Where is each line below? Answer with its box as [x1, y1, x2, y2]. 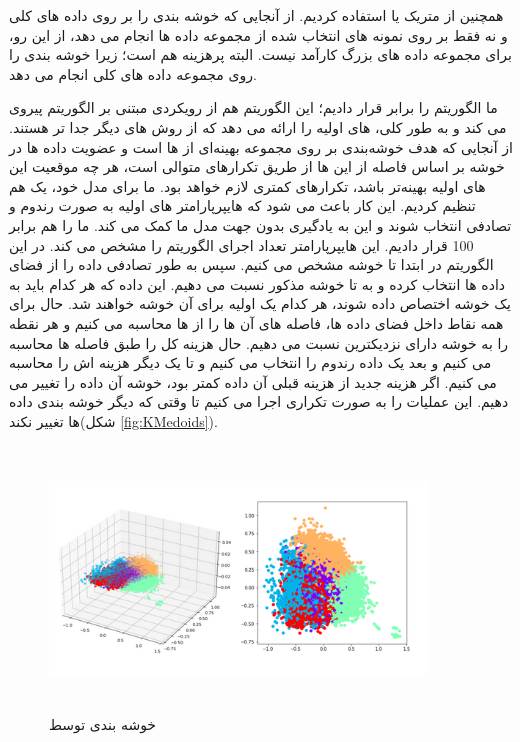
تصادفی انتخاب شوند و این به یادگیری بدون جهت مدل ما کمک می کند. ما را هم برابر [9, 214, 512, 235]
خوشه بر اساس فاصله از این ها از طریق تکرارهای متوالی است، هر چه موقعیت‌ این [9, 156, 505, 177]
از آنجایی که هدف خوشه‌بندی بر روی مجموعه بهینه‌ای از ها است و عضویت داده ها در [9, 136, 513, 157]
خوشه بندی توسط [49, 713, 157, 734]
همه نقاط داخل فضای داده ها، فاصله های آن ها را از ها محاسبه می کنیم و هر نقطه [9, 312, 504, 333]
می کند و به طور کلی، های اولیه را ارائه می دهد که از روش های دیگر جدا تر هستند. [9, 116, 507, 137]
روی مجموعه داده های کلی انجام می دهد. [9, 63, 257, 84]
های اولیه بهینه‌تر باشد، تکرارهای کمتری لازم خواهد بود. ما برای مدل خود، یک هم [9, 175, 486, 196]
